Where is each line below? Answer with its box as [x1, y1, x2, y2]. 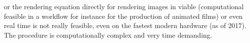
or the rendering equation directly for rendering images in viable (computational [4, 1, 244, 11]
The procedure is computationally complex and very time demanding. [4, 29, 212, 40]
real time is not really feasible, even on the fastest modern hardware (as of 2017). [4, 20, 247, 30]
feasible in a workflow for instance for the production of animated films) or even [4, 11, 243, 21]
